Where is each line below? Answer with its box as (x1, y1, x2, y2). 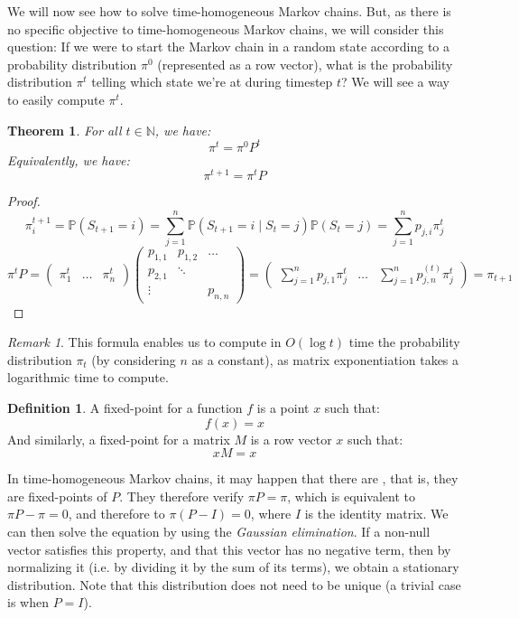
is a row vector (250, 429, 332, 448)
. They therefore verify (119, 486, 245, 505)
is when (7, 593, 49, 612)
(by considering (91, 350, 176, 369)
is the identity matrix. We (304, 504, 449, 523)
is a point (256, 398, 310, 417)
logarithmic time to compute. (7, 368, 169, 387)
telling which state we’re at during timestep (91, 72, 333, 91)
